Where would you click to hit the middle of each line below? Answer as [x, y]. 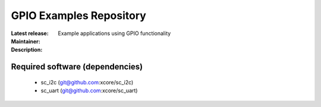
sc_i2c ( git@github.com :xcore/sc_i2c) [87, 82]
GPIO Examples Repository [79, 15]
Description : [27, 50]
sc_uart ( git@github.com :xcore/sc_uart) [89, 91]
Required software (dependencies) [77, 67]
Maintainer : [26, 41]
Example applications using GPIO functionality [114, 33]
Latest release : [30, 33]
